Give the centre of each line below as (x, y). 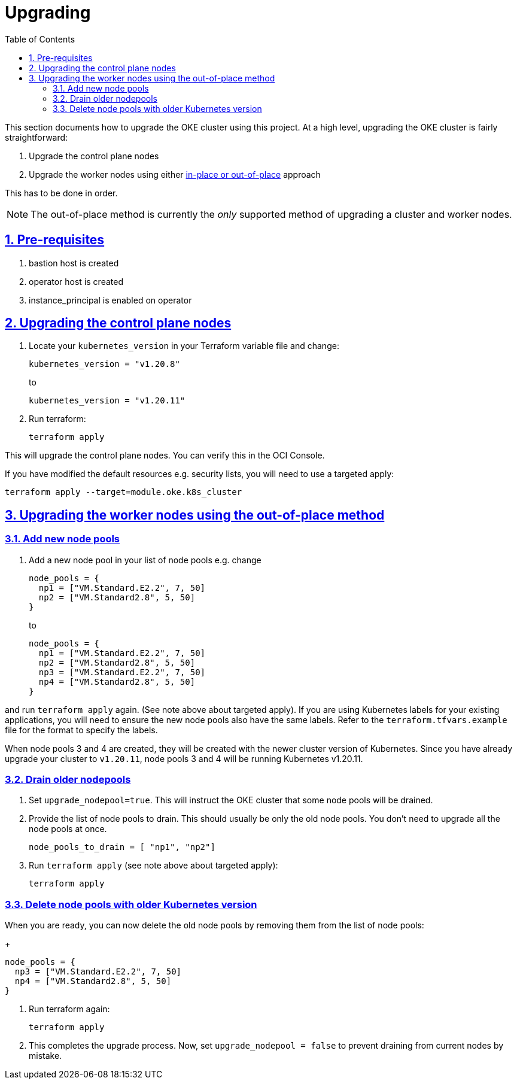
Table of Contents (40, 39)
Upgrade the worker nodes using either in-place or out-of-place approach (175, 174)
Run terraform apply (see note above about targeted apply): (153, 866)
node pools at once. (68, 829)
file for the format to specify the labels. (81, 730)
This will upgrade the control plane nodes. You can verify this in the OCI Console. (165, 456)
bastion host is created (74, 263)
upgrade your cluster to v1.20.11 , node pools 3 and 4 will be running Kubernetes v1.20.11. (184, 758)
